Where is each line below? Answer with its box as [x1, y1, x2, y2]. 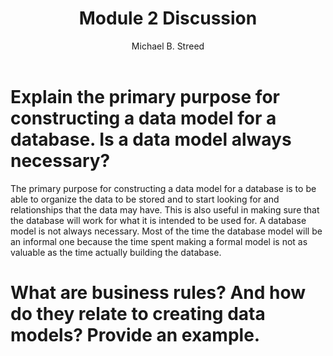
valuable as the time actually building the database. [10, 246, 222, 258]
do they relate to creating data [10, 302, 266, 325]
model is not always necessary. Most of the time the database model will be [10, 225, 323, 237]
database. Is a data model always [10, 128, 292, 151]
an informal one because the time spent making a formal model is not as [10, 235, 308, 247]
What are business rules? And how [10, 281, 307, 304]
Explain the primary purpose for [10, 85, 280, 108]
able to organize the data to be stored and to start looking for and [10, 193, 280, 205]
